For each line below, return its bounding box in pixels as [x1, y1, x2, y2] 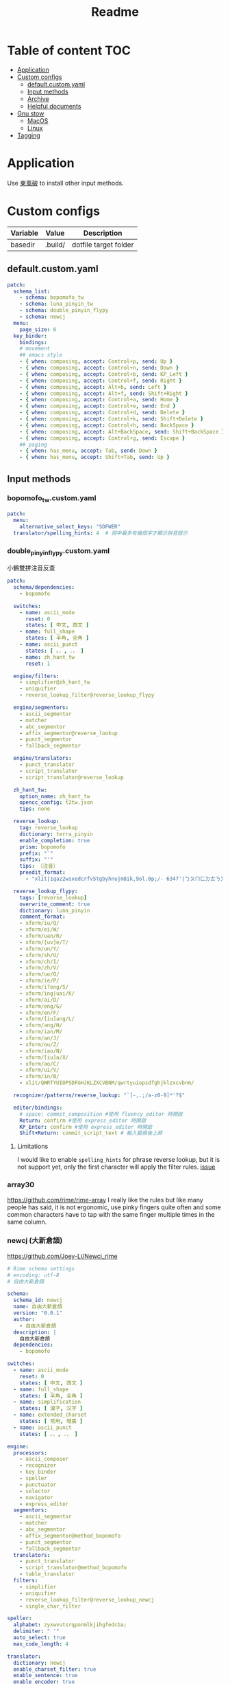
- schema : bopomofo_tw [19, 294, 84, 301]
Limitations [16, 1142, 49, 1151]
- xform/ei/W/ [19, 926, 60, 933]
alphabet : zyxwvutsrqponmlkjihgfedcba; [13, 1621, 127, 1628]
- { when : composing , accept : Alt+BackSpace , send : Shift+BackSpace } [19, 428, 225, 435]
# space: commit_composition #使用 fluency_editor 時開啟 [19, 1110, 183, 1117]
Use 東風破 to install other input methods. [7, 179, 125, 187]
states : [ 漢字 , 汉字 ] [19, 1405, 84, 1412]
